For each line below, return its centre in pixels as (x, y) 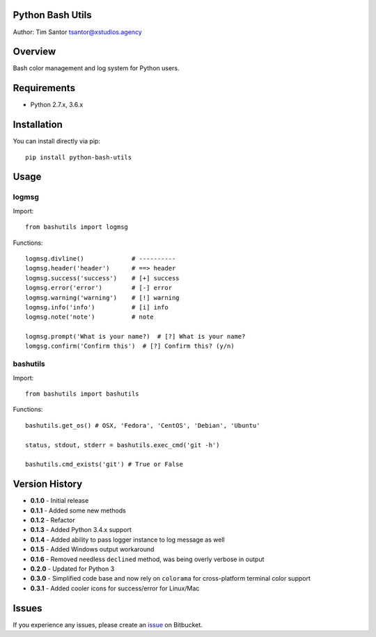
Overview (34, 52)
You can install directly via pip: (57, 141)
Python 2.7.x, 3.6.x (57, 105)
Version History (48, 484)
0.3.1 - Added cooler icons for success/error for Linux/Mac (115, 588)
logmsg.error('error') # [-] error (99, 288)
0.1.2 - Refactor (53, 520)
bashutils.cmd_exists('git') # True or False (104, 465)
